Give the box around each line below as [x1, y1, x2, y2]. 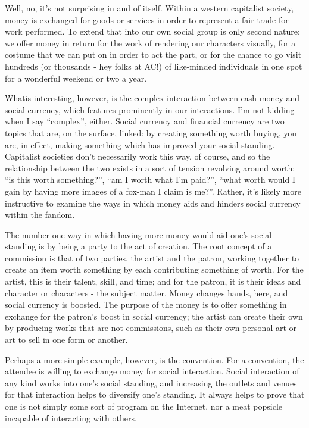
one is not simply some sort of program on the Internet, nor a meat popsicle [5, 400, 283, 412]
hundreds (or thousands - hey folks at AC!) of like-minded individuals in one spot [5, 60, 302, 72]
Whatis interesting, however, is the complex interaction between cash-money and [5, 92, 300, 104]
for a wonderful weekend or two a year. [5, 71, 147, 84]
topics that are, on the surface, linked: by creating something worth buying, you [5, 126, 297, 139]
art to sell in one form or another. [5, 333, 128, 346]
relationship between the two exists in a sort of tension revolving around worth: [5, 161, 295, 174]
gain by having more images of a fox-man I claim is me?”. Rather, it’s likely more [5, 185, 301, 197]
